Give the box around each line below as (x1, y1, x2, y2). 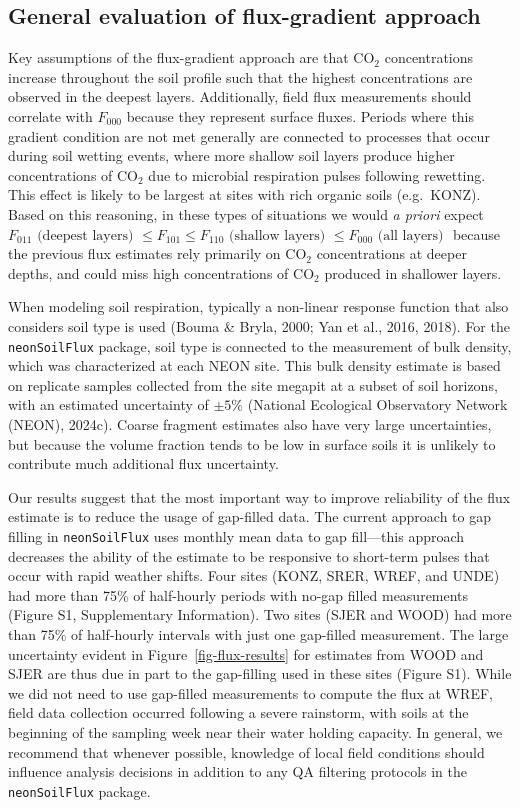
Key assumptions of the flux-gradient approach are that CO (8, 47, 375, 68)
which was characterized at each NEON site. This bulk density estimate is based (8, 355, 501, 376)
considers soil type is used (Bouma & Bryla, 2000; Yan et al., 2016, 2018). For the (8, 315, 510, 336)
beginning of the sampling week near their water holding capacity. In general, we (8, 721, 503, 742)
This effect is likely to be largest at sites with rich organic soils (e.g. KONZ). (8, 184, 481, 205)
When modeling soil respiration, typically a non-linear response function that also (8, 296, 509, 317)
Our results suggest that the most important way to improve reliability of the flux (8, 486, 511, 507)
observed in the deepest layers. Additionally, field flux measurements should (8, 86, 472, 107)
